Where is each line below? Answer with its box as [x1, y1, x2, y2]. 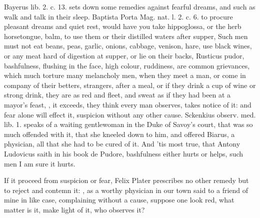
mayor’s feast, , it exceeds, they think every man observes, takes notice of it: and [4, 99, 251, 109]
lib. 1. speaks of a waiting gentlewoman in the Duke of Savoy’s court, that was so [4, 119, 253, 129]
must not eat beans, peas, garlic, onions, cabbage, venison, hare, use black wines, [4, 40, 252, 51]
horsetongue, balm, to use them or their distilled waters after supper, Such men [4, 30, 248, 41]
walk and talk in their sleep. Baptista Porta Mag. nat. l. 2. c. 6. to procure [4, 11, 233, 21]
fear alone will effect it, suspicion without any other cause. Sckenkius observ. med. [4, 109, 256, 119]
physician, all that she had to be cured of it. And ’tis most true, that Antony [4, 138, 240, 149]
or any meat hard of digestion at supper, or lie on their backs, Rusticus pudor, [4, 50, 244, 60]
